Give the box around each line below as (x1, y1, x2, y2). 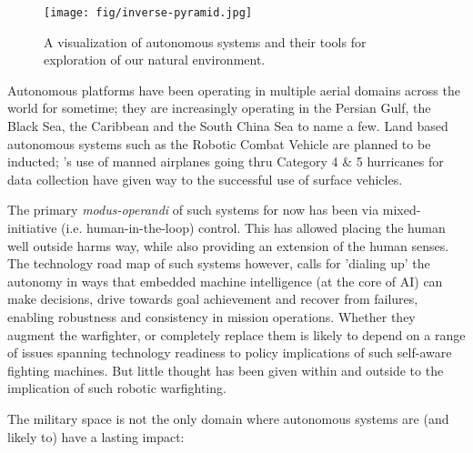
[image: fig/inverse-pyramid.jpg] (44, 6, 253, 19)
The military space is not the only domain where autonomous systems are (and (7, 408, 449, 428)
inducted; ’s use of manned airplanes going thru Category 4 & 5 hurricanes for (7, 152, 444, 171)
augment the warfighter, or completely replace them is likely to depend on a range (7, 325, 466, 344)
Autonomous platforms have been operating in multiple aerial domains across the (7, 80, 460, 99)
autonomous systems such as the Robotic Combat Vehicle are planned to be (7, 134, 431, 153)
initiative (7, 218, 57, 237)
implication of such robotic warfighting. (7, 378, 226, 398)
